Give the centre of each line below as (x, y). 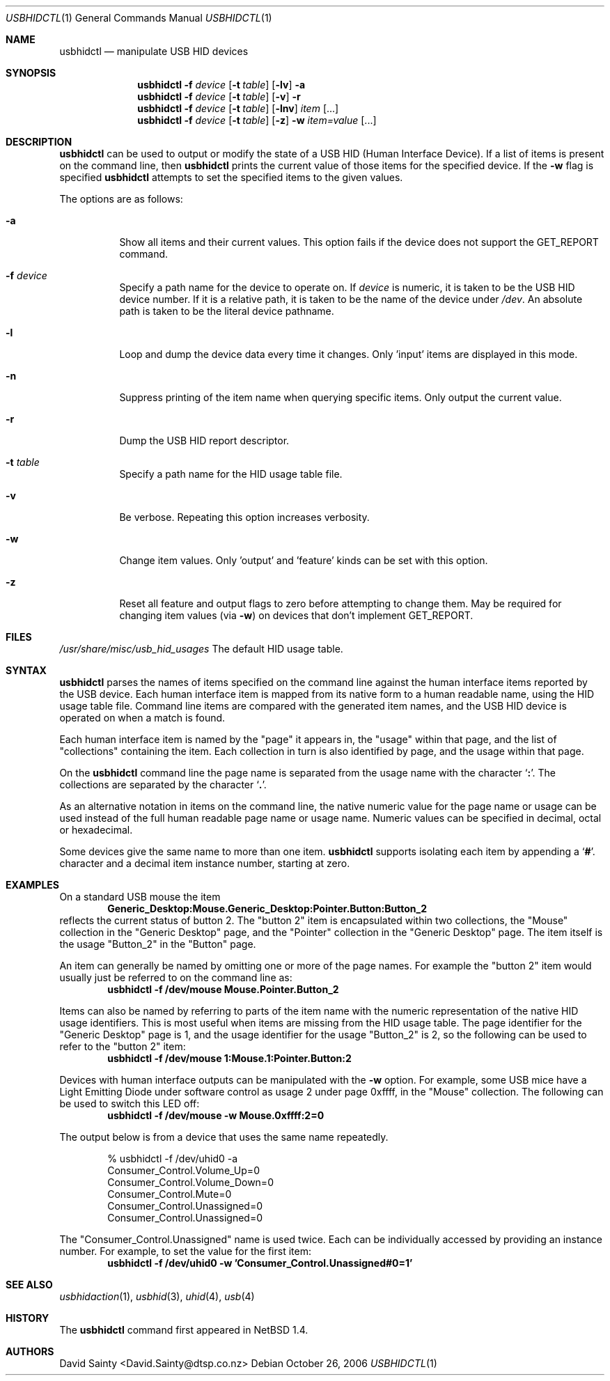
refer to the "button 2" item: (123, 1046)
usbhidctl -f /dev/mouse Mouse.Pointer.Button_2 (223, 989)
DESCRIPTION (39, 142)
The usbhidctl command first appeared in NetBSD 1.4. (184, 1330)
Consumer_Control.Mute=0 (170, 1194)
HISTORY (28, 1318)
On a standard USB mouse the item (140, 897)
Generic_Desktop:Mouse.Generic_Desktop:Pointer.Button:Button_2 (267, 908)
